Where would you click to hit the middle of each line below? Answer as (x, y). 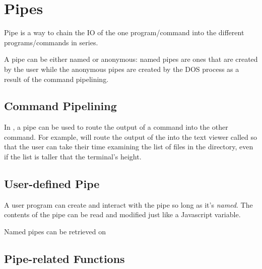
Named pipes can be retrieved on (55, 232)
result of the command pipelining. (56, 79)
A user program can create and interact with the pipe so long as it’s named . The (128, 204)
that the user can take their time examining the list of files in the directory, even (129, 147)
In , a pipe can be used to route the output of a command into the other (116, 127)
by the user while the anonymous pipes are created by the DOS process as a (122, 69)
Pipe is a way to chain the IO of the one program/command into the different (124, 32)
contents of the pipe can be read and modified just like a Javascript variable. (122, 214)
